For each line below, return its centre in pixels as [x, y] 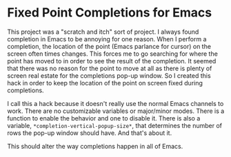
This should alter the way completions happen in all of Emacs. [95, 146]
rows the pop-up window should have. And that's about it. [90, 133]
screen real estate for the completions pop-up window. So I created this [109, 75]
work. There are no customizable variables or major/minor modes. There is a [116, 111]
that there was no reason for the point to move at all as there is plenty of [110, 68]
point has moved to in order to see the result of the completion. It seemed [112, 61]
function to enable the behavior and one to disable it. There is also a [104, 118]
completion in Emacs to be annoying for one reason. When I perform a [107, 39]
